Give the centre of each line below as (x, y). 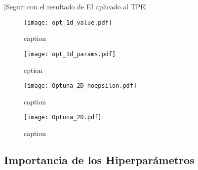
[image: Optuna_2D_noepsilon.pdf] (80, 86)
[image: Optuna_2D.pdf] (63, 118)
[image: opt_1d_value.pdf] (68, 22)
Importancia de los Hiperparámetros (99, 159)
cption (33, 70)
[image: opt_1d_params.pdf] (70, 54)
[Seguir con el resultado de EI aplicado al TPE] (76, 6)
